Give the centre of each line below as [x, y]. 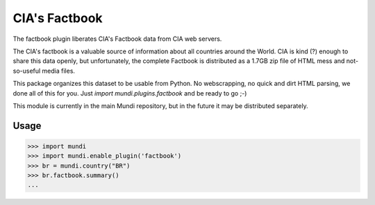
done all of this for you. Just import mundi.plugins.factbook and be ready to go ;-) [130, 93]
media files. [59, 71]
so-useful [27, 71]
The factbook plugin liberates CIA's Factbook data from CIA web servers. [117, 39]
